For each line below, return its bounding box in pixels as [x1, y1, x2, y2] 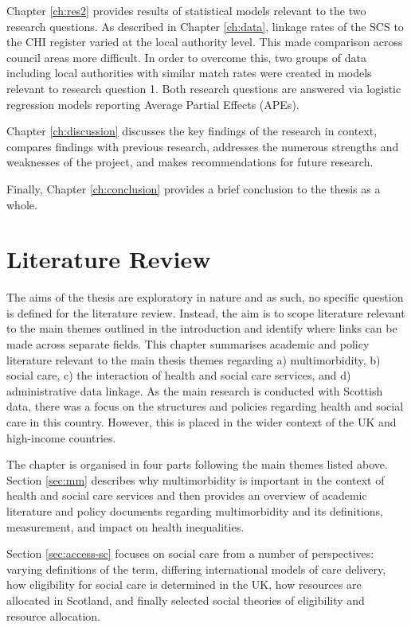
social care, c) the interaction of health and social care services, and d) [6, 367, 351, 384]
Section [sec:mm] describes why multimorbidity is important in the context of [6, 471, 385, 488]
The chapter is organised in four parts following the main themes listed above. [6, 456, 388, 473]
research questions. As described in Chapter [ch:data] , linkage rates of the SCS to [6, 18, 404, 34]
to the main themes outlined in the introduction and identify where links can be [6, 320, 397, 337]
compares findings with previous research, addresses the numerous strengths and [6, 138, 399, 154]
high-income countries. [6, 429, 116, 446]
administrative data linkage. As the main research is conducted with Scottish [6, 382, 383, 399]
